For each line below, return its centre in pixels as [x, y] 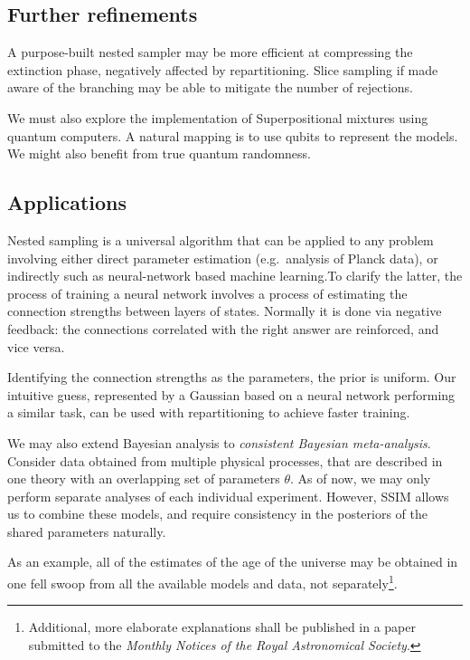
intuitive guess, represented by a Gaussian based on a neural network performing [231, 394]
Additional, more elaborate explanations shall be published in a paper [222, 627]
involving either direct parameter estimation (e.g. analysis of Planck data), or [223, 258]
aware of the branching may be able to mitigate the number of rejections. [210, 87]
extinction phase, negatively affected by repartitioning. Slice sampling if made [223, 69]
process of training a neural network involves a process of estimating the [207, 293]
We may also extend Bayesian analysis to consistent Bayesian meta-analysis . [219, 442]
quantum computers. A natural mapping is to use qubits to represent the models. [233, 135]
